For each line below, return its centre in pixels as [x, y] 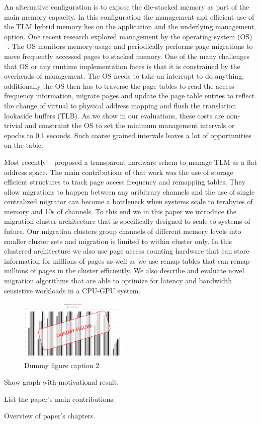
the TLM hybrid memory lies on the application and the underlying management [129, 26]
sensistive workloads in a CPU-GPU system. [72, 290]
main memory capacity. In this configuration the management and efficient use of [129, 16]
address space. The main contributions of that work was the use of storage [119, 172]
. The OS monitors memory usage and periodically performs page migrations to [130, 46]
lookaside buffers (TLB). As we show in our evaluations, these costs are [114, 115]
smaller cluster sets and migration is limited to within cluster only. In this [118, 241]
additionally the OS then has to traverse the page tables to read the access [119, 85]
